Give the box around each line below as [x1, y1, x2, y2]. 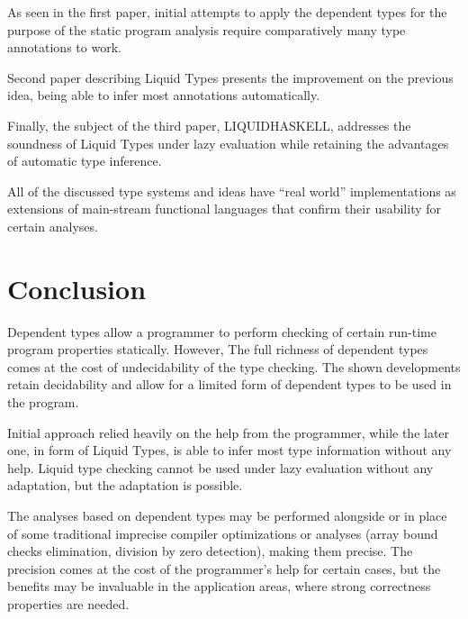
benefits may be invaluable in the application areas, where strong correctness [7, 577, 431, 596]
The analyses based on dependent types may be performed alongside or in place [7, 506, 447, 524]
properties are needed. [7, 594, 130, 613]
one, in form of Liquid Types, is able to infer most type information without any [7, 441, 452, 460]
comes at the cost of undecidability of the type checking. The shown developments [7, 357, 461, 376]
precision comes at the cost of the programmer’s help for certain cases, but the [7, 559, 441, 578]
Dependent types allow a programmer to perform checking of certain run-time [7, 322, 436, 341]
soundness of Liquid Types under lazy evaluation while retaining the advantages [7, 133, 449, 152]
